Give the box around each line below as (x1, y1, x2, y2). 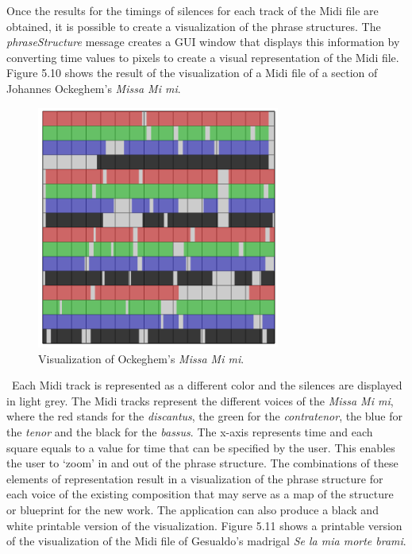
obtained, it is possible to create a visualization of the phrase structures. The (6, 17, 381, 34)
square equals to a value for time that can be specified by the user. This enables (6, 439, 395, 455)
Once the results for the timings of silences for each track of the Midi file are (6, 2, 379, 18)
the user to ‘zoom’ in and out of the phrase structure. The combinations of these (6, 455, 399, 471)
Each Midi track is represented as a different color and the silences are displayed (11, 377, 402, 393)
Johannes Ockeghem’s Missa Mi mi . (6, 79, 181, 96)
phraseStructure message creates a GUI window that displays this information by (6, 33, 400, 50)
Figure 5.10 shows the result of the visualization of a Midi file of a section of (6, 64, 378, 81)
